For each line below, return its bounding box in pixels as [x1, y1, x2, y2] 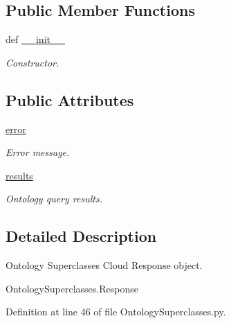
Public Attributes [6, 89, 134, 110]
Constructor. [6, 55, 59, 69]
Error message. [6, 145, 70, 159]
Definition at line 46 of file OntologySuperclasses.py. [6, 304, 226, 319]
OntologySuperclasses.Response [6, 281, 138, 295]
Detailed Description [6, 225, 157, 247]
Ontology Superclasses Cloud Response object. [6, 258, 203, 272]
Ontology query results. [6, 191, 102, 206]
